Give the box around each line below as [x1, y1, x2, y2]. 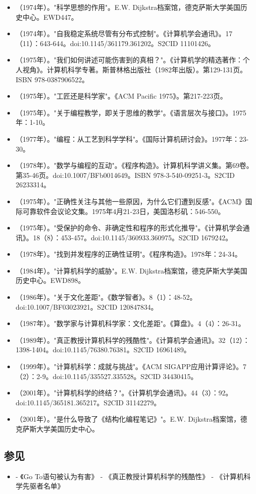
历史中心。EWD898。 [15, 275, 85, 285]
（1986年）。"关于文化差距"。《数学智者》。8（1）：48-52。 [15, 292, 197, 302]
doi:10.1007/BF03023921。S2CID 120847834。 [15, 301, 158, 312]
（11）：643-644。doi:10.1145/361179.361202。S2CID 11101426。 [15, 38, 215, 48]
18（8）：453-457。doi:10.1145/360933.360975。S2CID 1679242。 [33, 232, 233, 242]
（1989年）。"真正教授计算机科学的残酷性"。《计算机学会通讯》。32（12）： [15, 334, 250, 345]
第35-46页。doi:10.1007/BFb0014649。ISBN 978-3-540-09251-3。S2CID [15, 169, 235, 180]
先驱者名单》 [22, 481, 64, 491]
